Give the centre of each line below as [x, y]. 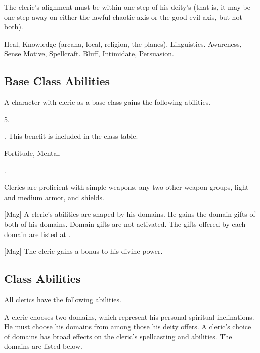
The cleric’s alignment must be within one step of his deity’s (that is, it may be [127, 7]
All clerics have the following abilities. [63, 299]
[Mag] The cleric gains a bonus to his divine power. [83, 251]
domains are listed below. [43, 346]
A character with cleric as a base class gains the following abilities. [107, 102]
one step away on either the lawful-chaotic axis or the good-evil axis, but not [123, 16]
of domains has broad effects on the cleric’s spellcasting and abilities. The [118, 336]
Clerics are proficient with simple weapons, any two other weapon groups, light [126, 187]
